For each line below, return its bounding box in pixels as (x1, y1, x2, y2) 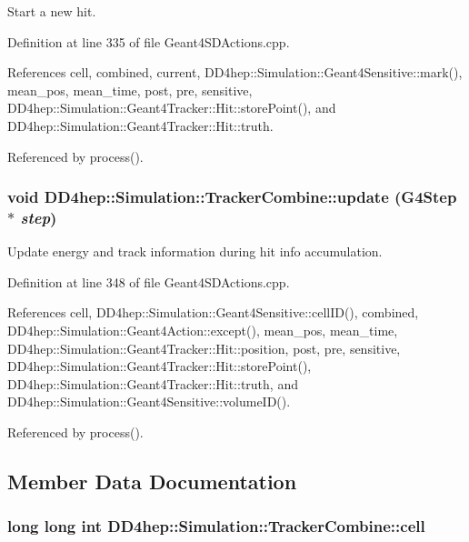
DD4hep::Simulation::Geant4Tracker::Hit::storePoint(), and (7, 98, 336, 117)
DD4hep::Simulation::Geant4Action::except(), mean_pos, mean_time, (7, 321, 398, 340)
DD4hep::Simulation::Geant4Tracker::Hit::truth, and (7, 374, 298, 393)
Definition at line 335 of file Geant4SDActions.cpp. (7, 32, 290, 51)
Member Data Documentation (7, 467, 297, 496)
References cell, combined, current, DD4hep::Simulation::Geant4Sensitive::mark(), (7, 63, 463, 82)
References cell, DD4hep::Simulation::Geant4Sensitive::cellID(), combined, (7, 303, 419, 322)
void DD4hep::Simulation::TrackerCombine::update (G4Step (7, 186, 457, 208)
